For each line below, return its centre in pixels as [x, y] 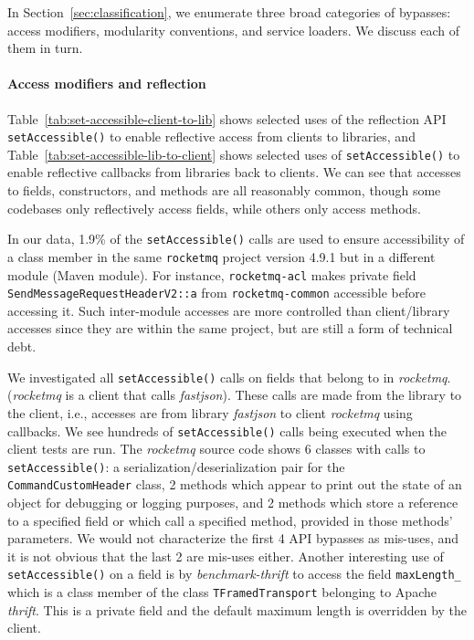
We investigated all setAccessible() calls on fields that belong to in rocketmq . [229, 377]
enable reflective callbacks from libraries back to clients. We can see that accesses [234, 172]
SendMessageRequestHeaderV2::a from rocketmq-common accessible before [216, 293]
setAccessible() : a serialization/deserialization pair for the [176, 466]
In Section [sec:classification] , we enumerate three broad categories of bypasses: [229, 12]
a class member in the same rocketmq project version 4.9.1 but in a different [221, 256]
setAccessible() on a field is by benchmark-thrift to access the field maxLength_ [234, 574]
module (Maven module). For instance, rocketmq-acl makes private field [212, 274]
